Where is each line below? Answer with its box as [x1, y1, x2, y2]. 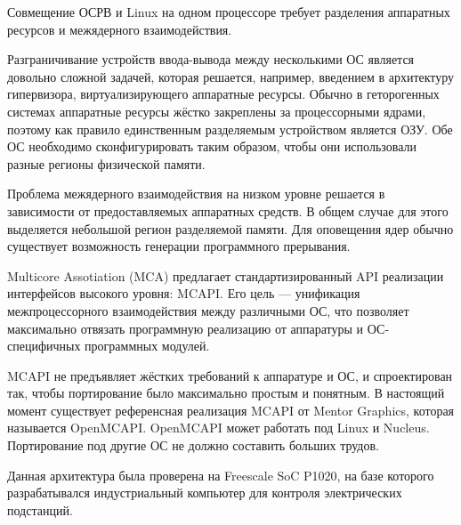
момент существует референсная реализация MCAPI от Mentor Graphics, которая [7, 400, 455, 419]
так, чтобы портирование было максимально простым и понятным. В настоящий [7, 384, 445, 402]
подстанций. [7, 500, 73, 519]
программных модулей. [85, 336, 210, 355]
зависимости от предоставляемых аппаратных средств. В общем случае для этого [7, 201, 449, 220]
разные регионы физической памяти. [7, 154, 206, 173]
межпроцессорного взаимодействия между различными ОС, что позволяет [7, 301, 409, 319]
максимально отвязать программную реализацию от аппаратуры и [7, 319, 364, 337]
